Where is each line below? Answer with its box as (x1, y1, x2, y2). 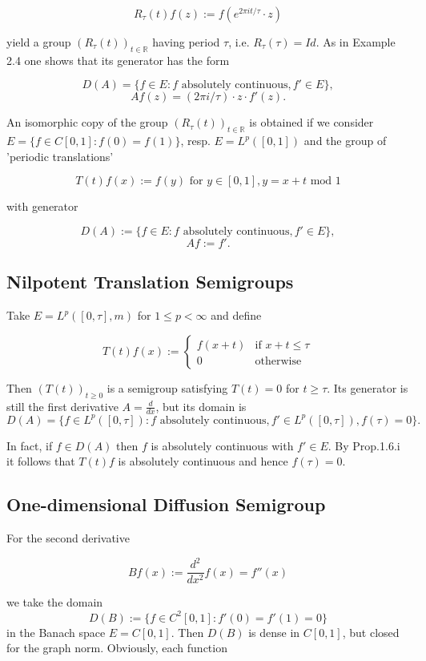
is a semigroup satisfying (106, 379, 228, 396)
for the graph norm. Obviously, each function (6, 639, 227, 656)
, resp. (180, 132, 211, 149)
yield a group (6, 34, 71, 50)
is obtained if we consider (249, 114, 374, 131)
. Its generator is (327, 379, 408, 396)
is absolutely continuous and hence (118, 453, 288, 470)
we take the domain (6, 594, 103, 611)
